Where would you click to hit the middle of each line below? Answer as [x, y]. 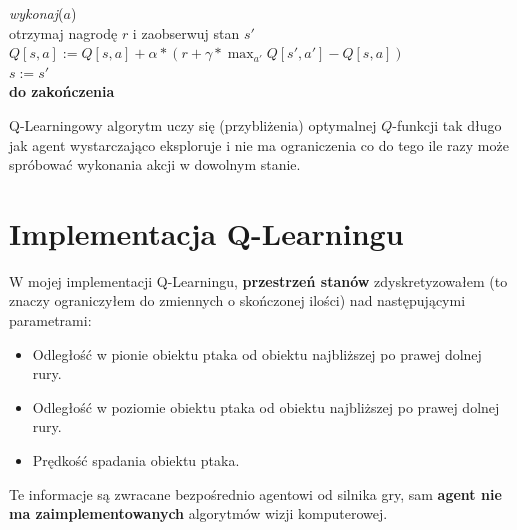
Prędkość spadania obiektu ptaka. [136, 460]
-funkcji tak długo [447, 124]
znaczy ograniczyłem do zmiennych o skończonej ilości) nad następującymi [237, 300]
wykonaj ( [36, 13]
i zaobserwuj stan [186, 32]
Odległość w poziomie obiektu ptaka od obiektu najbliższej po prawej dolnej [266, 406]
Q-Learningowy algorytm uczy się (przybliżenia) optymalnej [193, 124]
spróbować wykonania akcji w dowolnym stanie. [155, 164]
